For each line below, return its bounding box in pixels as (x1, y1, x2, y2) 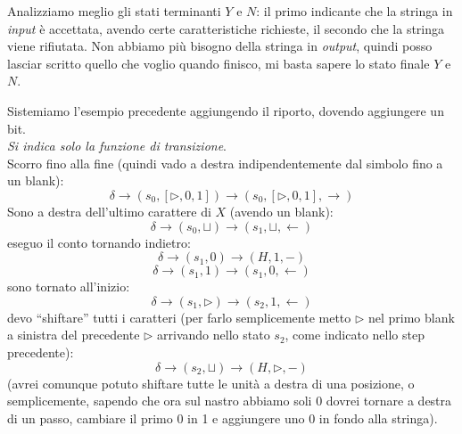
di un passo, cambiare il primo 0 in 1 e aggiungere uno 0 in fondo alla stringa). (7, 408, 438, 427)
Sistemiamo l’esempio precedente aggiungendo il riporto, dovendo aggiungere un (7, 101, 444, 119)
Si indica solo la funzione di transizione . (7, 136, 227, 155)
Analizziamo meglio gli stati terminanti (7, 2, 221, 20)
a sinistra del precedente (7, 325, 140, 344)
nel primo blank (367, 307, 455, 326)
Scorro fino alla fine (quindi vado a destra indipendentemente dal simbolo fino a (7, 153, 443, 172)
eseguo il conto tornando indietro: (7, 233, 191, 251)
